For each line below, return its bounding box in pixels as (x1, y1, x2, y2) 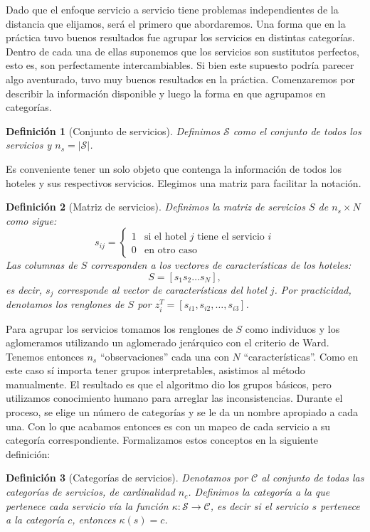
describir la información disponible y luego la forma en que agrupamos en (6, 85, 326, 100)
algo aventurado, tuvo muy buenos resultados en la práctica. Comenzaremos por (6, 71, 355, 86)
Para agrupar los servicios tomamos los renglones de (6, 321, 233, 336)
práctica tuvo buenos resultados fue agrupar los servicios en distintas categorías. (6, 30, 355, 45)
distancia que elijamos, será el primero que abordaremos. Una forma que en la (6, 16, 346, 31)
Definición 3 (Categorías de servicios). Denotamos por (6, 470, 248, 485)
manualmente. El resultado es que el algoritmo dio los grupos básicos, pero (6, 376, 332, 391)
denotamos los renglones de (6, 297, 125, 312)
